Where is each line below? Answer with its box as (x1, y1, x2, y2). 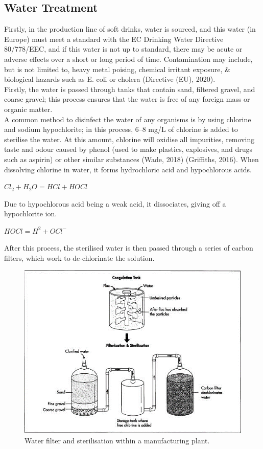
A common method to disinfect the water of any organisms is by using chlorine (4, 114, 251, 124)
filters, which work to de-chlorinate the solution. (4, 253, 155, 263)
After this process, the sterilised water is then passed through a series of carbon (4, 242, 253, 253)
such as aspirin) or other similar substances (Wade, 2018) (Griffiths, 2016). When (4, 153, 259, 164)
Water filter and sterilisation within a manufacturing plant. (25, 435, 210, 445)
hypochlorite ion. (4, 208, 57, 219)
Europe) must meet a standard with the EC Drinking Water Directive (4, 33, 224, 44)
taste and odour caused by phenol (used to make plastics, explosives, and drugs (4, 144, 253, 154)
